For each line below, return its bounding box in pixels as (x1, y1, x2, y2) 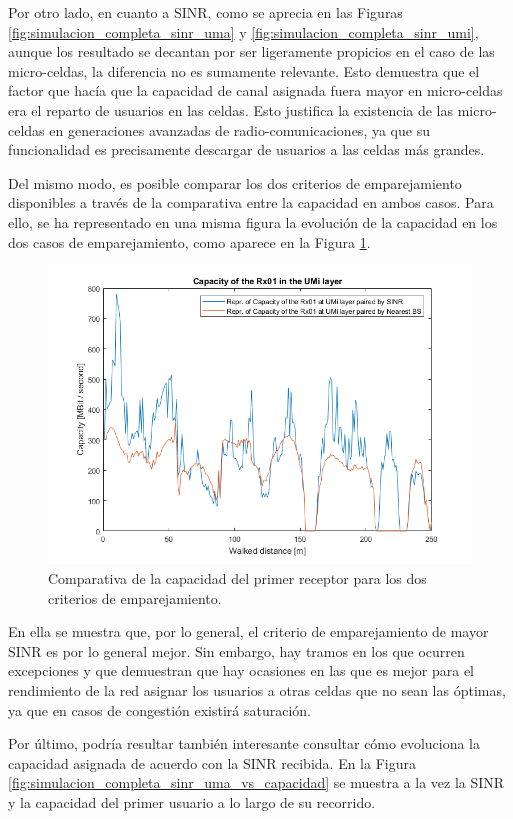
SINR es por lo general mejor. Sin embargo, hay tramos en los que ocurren (8, 640, 465, 661)
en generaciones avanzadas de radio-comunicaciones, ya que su (49, 119, 430, 140)
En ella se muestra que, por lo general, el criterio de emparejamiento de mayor (8, 621, 489, 642)
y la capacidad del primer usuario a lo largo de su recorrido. (8, 791, 376, 812)
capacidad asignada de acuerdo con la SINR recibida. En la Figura (8, 752, 416, 773)
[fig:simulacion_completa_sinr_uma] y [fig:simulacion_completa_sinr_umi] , (8, 21, 479, 42)
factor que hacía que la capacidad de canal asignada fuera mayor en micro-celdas (8, 80, 503, 101)
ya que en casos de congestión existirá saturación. (8, 699, 311, 720)
